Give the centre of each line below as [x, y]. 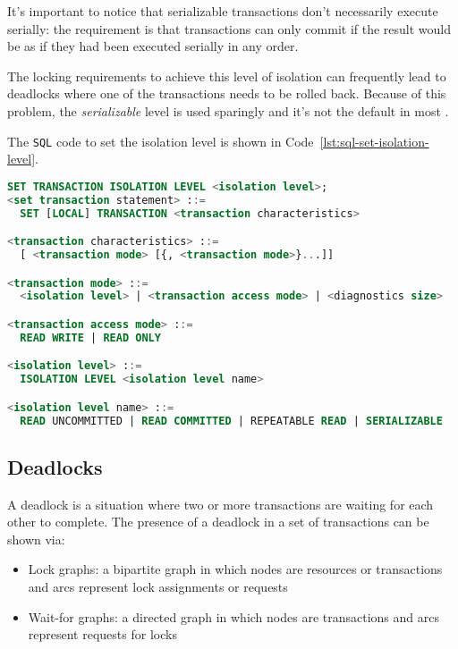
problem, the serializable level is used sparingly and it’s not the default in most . [228, 110]
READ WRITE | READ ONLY [90, 337]
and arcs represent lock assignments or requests [158, 587]
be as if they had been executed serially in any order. [153, 46]
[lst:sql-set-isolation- [374, 141]
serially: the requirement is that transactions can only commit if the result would [229, 28]
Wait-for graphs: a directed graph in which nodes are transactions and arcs [233, 616]
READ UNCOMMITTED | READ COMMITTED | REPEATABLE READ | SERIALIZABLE [231, 421]
